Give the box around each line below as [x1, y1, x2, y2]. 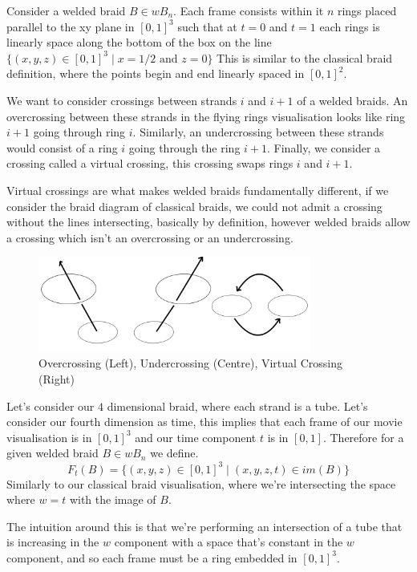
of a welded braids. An [297, 91, 408, 108]
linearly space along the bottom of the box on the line [6, 34, 272, 51]
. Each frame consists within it [173, 2, 324, 18]
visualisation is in [6, 428, 92, 445]
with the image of [69, 491, 156, 508]
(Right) [38, 371, 75, 387]
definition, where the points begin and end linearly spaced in [6, 65, 305, 82]
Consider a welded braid [6, 2, 126, 18]
